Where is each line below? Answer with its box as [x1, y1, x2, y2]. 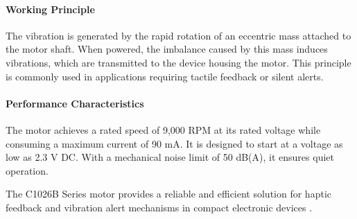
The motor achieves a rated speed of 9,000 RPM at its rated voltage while [6, 122, 321, 137]
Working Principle [6, 1, 95, 16]
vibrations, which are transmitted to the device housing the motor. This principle [6, 55, 351, 69]
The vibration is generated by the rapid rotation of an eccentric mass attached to [6, 28, 351, 42]
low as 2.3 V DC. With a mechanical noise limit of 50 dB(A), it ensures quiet [6, 150, 334, 164]
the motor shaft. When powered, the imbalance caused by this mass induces [6, 42, 328, 56]
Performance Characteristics [6, 96, 144, 110]
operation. [6, 163, 49, 177]
